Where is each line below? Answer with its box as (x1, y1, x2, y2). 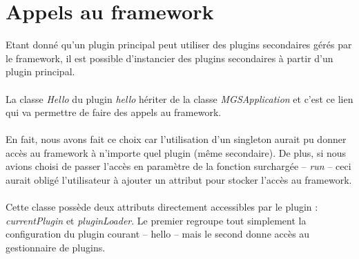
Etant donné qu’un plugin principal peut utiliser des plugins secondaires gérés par (6, 37, 352, 52)
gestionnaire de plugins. (6, 240, 106, 255)
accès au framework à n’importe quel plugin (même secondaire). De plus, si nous (6, 145, 347, 160)
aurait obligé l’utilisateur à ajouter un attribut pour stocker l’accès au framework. (6, 173, 352, 187)
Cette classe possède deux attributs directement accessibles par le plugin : (6, 200, 318, 214)
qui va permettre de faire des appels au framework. (6, 105, 222, 119)
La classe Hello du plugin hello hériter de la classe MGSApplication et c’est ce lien (6, 91, 353, 106)
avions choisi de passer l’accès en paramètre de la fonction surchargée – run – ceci (6, 159, 351, 173)
